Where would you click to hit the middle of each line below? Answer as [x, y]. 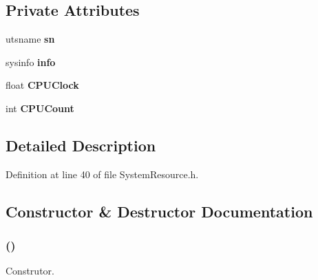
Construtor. [30, 271]
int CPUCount [40, 108]
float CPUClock [42, 85]
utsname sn [30, 39]
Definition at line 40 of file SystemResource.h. [102, 174]
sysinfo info [31, 62]
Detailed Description [81, 145]
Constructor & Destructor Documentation [159, 211]
